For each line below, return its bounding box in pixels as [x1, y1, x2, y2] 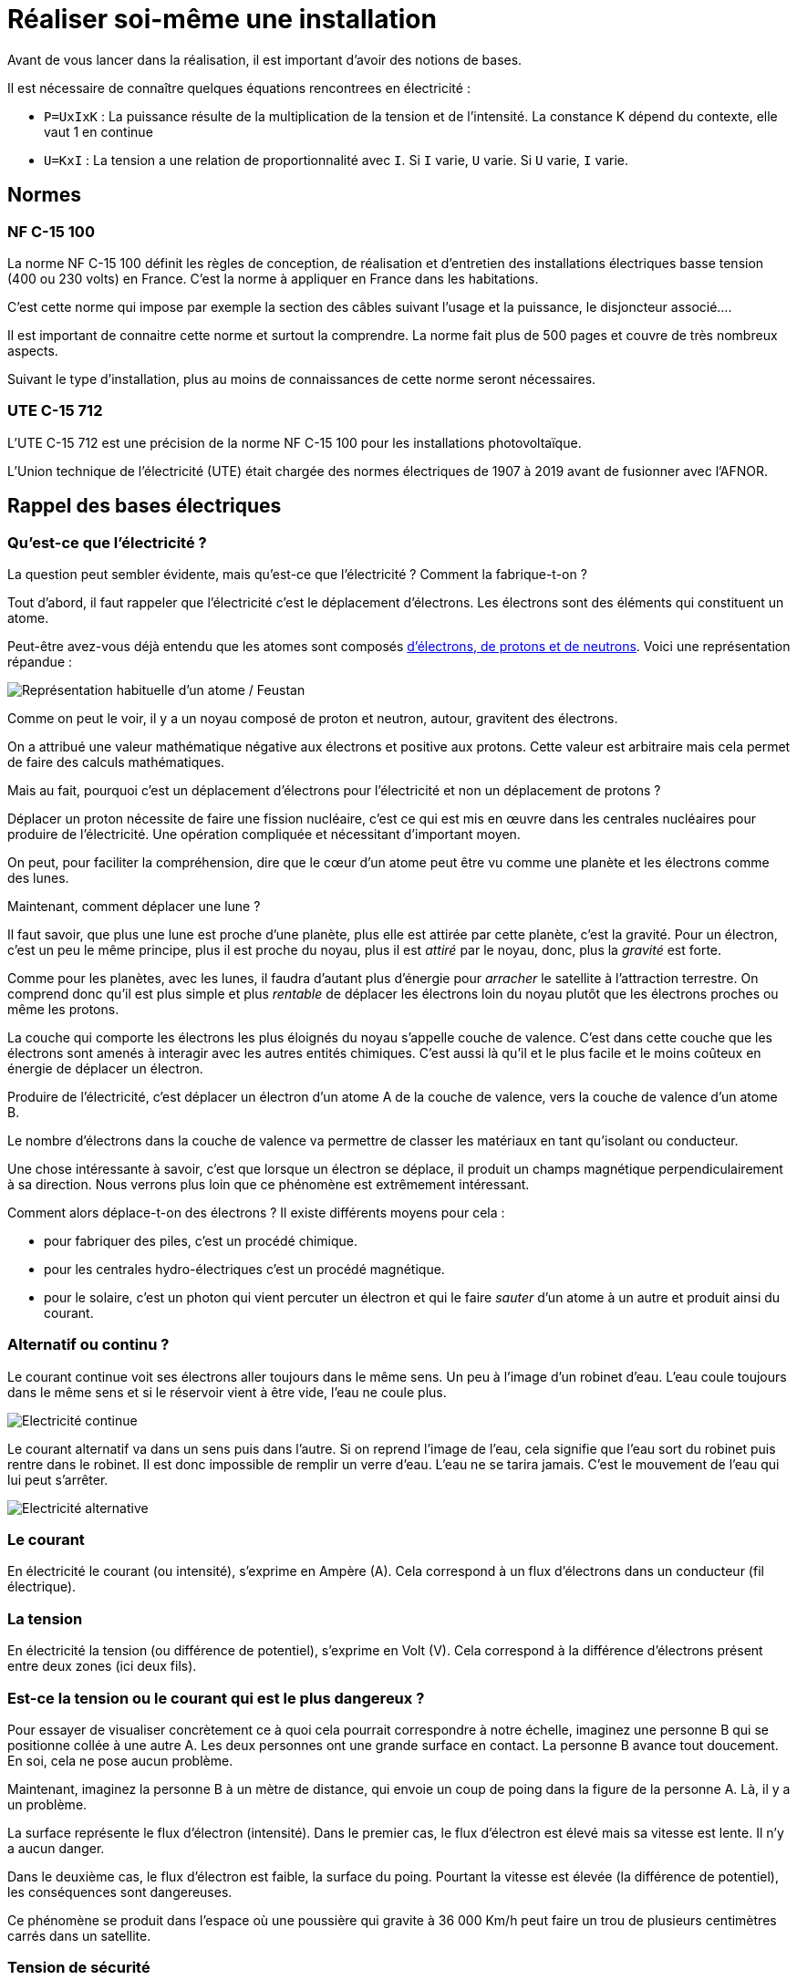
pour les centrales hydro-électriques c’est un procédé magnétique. [44, 1260, 445, 1277]
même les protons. [7, 1000, 119, 1017]
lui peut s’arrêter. [7, 1471, 109, 1488]
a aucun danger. [7, 1840, 105, 1856]
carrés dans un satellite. [7, 1927, 151, 1944]
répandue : [7, 653, 73, 669]
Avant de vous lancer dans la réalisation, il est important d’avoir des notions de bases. [7, 51, 523, 67]
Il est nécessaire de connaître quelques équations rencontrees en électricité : [7, 79, 471, 96]
